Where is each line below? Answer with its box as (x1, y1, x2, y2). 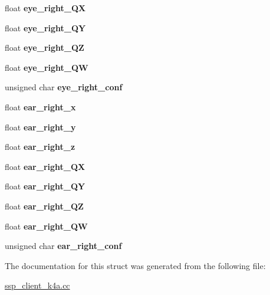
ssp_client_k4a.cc (5, 279, 70, 291)
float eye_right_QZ (5, 41, 84, 54)
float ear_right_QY (5, 180, 85, 192)
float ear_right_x (5, 100, 76, 113)
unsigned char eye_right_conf (5, 81, 123, 93)
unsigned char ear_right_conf (5, 240, 122, 252)
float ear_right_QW (5, 219, 88, 232)
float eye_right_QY (5, 21, 86, 34)
